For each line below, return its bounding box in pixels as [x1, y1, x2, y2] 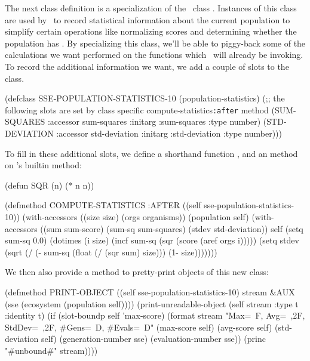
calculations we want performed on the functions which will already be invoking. [5, 48, 303, 61]
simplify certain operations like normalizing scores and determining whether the [5, 25, 297, 38]
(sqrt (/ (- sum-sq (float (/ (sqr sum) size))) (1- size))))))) [5, 245, 217, 258]
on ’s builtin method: [5, 159, 82, 171]
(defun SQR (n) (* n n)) [5, 178, 94, 191]
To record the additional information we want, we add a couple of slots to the [5, 60, 289, 72]
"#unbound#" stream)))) [5, 344, 98, 356]
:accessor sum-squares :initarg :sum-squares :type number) [47, 115, 261, 128]
